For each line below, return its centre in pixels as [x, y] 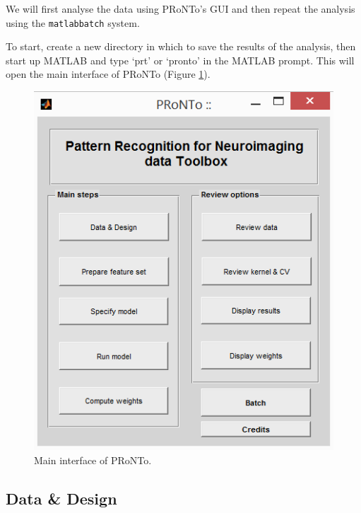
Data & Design [61, 498]
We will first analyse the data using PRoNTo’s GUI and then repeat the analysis [180, 8]
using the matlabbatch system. [73, 22]
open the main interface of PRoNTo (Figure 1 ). [108, 74]
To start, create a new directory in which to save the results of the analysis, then [181, 46]
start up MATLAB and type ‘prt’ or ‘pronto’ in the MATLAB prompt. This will [180, 60]
